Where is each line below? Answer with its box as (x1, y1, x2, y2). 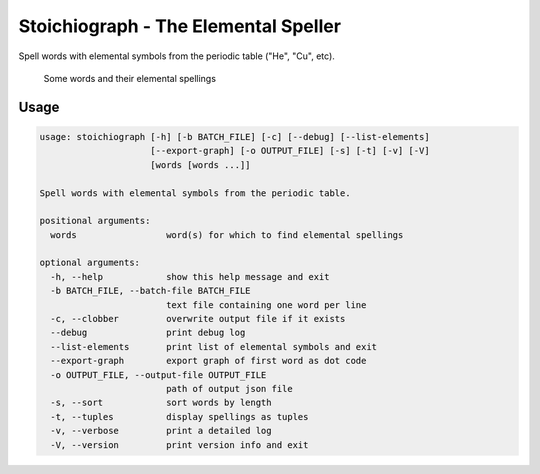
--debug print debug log (50, 327, 246, 339)
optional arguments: (39, 257, 140, 269)
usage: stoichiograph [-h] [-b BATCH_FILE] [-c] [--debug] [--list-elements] (39, 131, 430, 142)
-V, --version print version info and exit (50, 439, 309, 450)
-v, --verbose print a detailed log (50, 425, 272, 437)
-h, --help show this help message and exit (50, 271, 330, 282)
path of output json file (165, 383, 294, 394)
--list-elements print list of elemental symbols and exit (50, 341, 378, 352)
